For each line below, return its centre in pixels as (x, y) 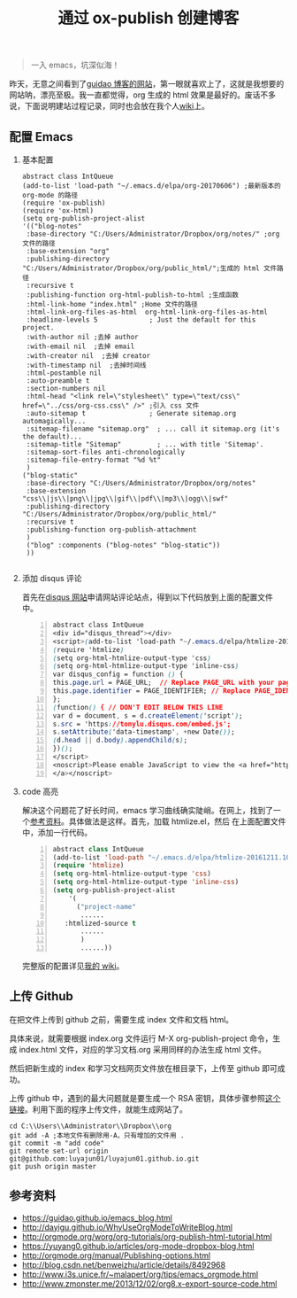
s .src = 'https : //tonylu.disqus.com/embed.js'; (142, 724)
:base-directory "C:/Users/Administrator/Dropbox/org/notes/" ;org (153, 234)
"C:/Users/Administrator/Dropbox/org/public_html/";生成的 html (141, 268)
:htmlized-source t (101, 923)
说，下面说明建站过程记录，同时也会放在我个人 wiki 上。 (109, 106)
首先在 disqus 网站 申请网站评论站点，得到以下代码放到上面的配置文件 (148, 597)
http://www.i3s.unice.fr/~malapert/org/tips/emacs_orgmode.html (140, 1274)
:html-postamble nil (64, 373)
